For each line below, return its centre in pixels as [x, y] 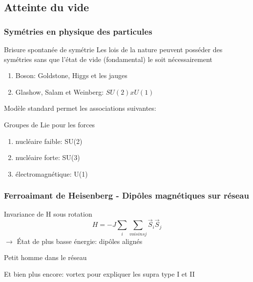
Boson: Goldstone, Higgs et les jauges [71, 75]
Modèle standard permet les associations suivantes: [80, 108]
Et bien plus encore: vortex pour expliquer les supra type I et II [99, 273]
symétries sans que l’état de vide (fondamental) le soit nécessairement [108, 59]
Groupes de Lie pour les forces [50, 124]
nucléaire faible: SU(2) [49, 141]
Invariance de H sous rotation [48, 213]
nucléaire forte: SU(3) [48, 157]
